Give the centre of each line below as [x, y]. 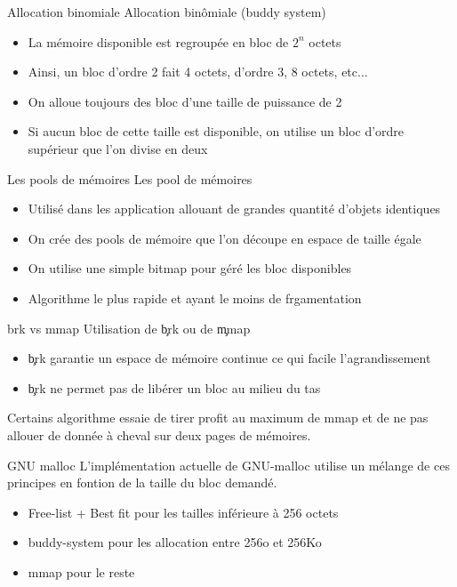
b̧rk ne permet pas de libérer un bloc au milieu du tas [174, 387]
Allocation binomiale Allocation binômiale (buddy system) [167, 12]
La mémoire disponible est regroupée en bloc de [158, 41]
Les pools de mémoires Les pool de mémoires [130, 178]
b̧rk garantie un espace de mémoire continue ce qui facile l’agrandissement [229, 358]
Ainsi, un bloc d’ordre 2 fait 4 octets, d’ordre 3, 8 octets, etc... [198, 72]
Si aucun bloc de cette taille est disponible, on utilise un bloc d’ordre [216, 131]
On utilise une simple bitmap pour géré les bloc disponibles [190, 268]
